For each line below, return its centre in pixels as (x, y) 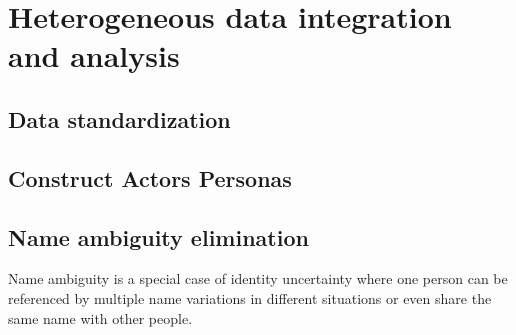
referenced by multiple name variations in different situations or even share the (250, 297)
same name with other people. (100, 317)
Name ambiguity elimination (158, 236)
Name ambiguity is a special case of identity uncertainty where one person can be (258, 278)
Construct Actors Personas (150, 177)
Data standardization (119, 118)
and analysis (94, 55)
